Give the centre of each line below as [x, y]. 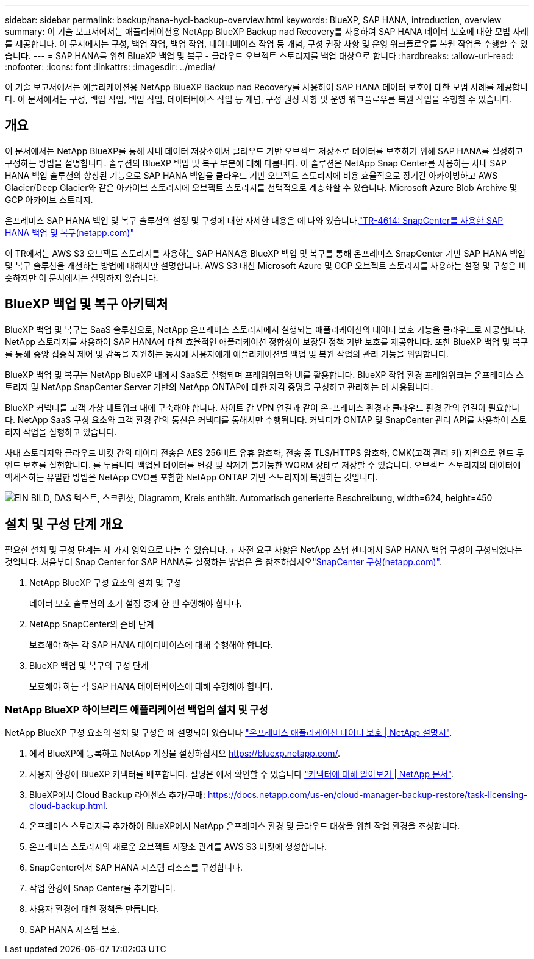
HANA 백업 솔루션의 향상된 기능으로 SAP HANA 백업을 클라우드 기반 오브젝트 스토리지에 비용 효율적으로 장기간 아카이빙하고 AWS [251, 175]
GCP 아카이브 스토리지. [49, 199]
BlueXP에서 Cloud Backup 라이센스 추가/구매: [118, 795]
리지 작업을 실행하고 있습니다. [61, 432]
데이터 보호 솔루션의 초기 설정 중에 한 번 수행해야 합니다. [136, 603]
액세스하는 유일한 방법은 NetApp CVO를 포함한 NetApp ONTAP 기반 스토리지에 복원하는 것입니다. [191, 477]
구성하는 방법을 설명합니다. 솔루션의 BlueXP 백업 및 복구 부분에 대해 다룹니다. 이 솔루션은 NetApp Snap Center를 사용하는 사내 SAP [256, 163]
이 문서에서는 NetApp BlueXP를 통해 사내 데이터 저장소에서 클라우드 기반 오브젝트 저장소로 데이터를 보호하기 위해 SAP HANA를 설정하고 [264, 151]
